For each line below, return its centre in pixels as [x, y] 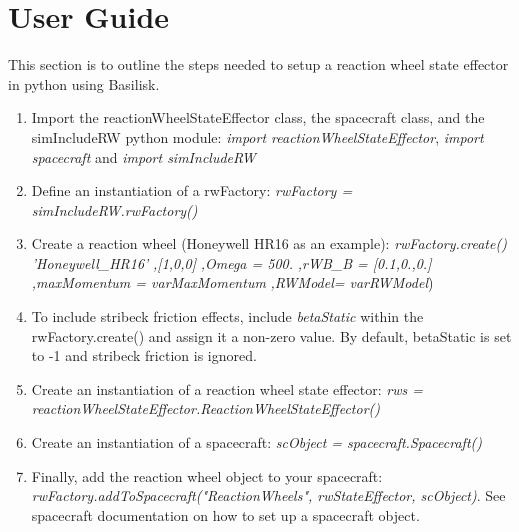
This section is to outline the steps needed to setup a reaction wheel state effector [258, 64]
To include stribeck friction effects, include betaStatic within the [227, 316]
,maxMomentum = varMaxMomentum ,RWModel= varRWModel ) [232, 282]
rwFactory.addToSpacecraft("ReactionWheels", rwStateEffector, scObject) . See [268, 495]
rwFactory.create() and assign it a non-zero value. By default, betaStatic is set [271, 335]
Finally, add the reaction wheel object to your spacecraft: [207, 475]
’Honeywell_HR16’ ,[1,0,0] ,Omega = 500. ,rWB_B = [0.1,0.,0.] [231, 262]
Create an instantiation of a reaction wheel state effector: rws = [227, 388]
